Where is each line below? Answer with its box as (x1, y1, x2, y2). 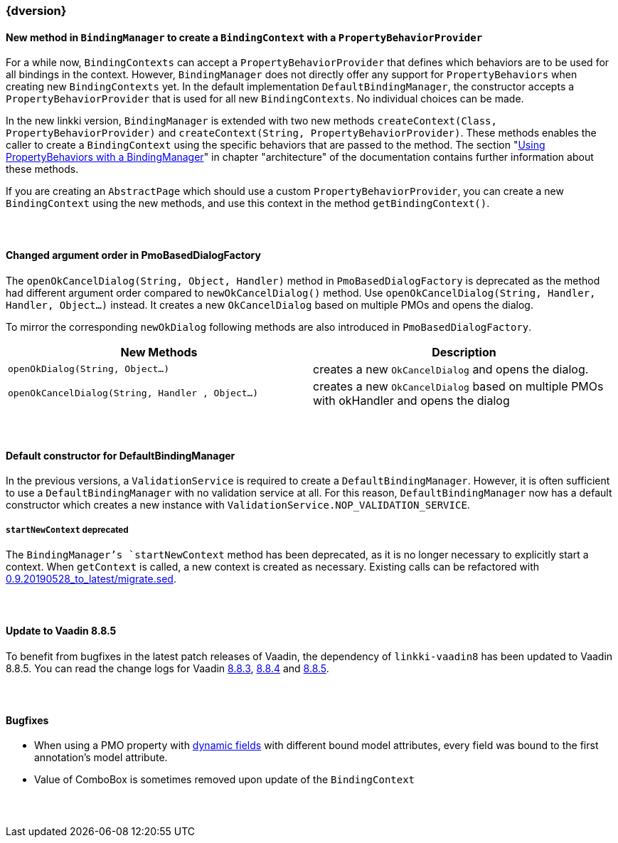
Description (432, 344, 496, 359)
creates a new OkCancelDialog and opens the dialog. (313, 361, 589, 376)
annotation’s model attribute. (34, 751, 168, 764)
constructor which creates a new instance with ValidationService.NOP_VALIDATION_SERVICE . (6, 499, 470, 511)
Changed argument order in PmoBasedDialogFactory (6, 249, 261, 262)
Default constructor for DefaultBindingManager (6, 449, 235, 462)
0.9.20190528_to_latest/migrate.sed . (6, 573, 176, 585)
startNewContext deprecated (6, 524, 129, 535)
